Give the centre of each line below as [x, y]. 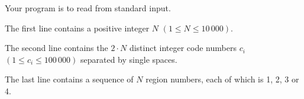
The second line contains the [56, 48]
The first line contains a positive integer [77, 28]
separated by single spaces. [129, 59]
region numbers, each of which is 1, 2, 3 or [222, 79]
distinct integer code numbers [183, 48]
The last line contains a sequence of [69, 79]
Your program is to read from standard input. [88, 8]
